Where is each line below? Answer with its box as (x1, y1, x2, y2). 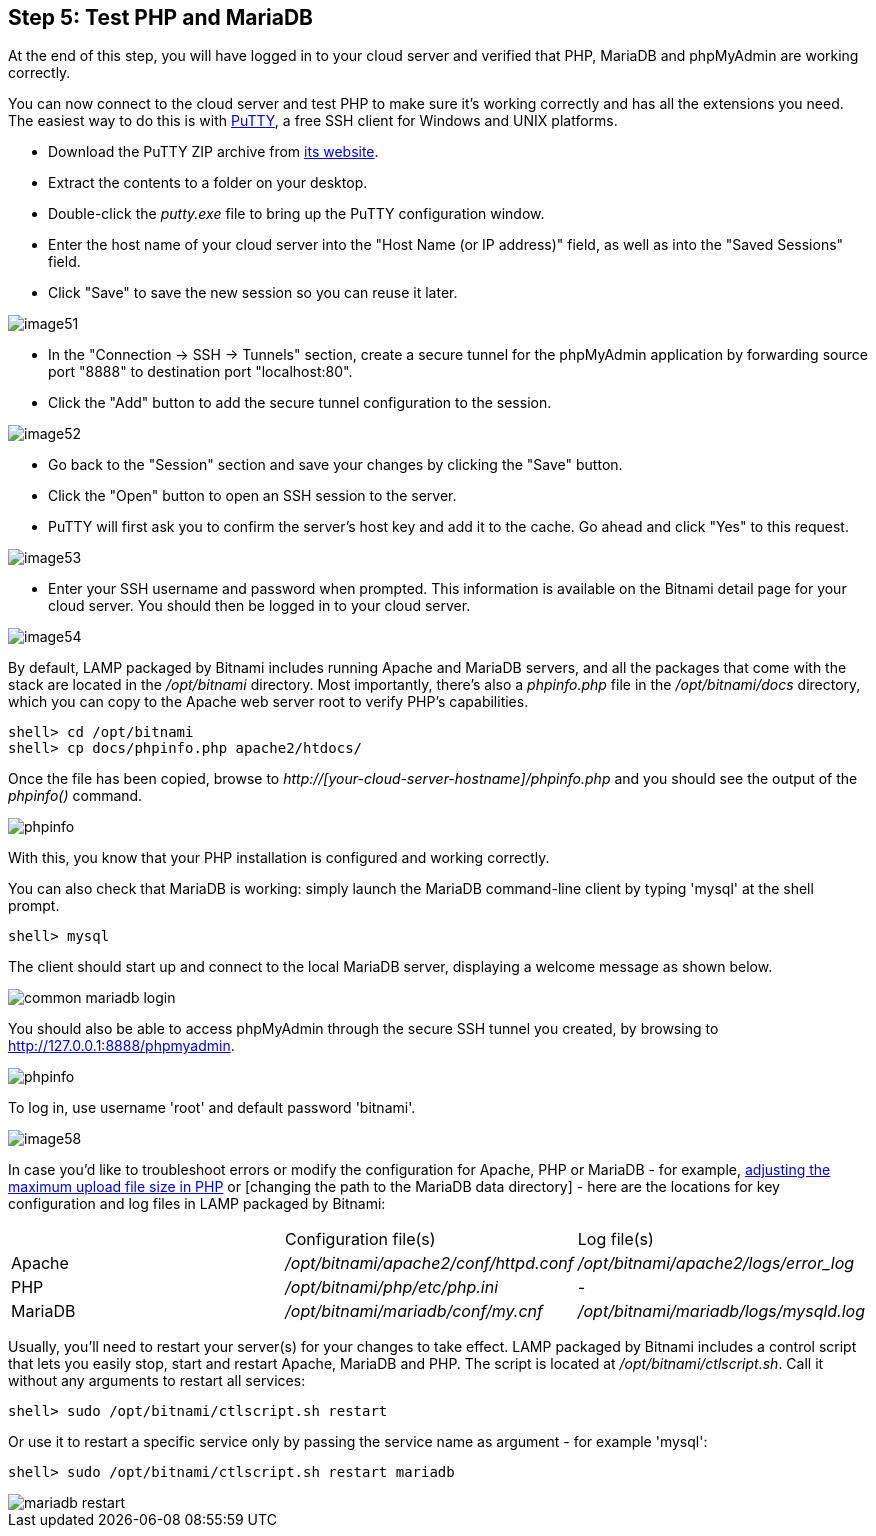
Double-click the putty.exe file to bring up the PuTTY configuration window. (48, 205, 545, 223)
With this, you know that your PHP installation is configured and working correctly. (8, 849, 550, 867)
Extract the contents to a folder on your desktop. (48, 174, 368, 192)
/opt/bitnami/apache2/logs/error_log (577, 1253, 855, 1274)
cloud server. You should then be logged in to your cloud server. (48, 597, 471, 615)
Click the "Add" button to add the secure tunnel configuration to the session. (48, 394, 552, 412)
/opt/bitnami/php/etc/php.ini (285, 1277, 499, 1298)
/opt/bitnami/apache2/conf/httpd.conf (285, 1253, 574, 1274)
